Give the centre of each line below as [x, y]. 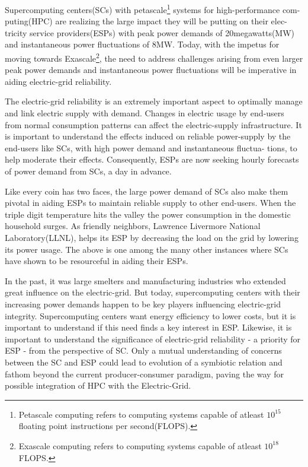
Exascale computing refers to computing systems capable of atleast [140, 445]
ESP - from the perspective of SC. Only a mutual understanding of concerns [143, 350]
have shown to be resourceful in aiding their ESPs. [97, 261]
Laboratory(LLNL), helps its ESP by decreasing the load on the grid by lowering [152, 237]
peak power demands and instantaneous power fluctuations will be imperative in [151, 70]
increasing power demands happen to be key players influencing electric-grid [143, 304]
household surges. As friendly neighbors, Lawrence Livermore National [133, 226]
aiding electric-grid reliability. [58, 81]
